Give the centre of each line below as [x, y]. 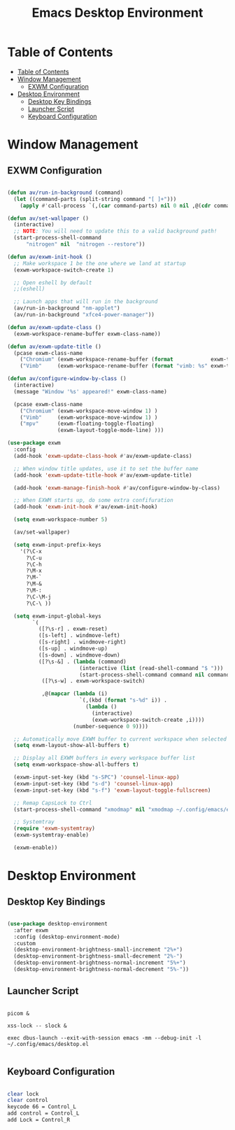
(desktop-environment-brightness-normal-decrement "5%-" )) [101, 970]
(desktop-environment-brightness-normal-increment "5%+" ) [100, 963]
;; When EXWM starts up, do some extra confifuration [93, 501]
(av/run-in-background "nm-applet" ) [67, 308]
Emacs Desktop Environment [117, 13]
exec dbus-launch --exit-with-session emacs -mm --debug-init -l [104, 1038]
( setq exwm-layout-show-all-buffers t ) [72, 746]
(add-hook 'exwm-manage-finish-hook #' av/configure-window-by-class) [117, 488]
